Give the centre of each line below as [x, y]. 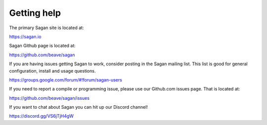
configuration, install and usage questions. [52, 71]
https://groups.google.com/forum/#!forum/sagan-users [66, 80]
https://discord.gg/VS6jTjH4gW [42, 116]
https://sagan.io [25, 37]
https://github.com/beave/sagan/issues [49, 98]
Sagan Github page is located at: [43, 46]
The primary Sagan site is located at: [46, 28]
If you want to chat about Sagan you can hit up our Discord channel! [79, 107]
